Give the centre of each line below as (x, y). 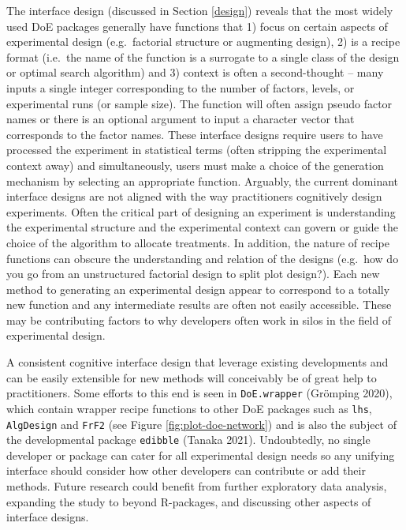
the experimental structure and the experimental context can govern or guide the (202, 227)
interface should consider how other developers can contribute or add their (186, 470)
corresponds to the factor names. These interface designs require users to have (195, 134)
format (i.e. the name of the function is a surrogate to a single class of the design (203, 56)
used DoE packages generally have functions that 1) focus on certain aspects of (197, 26)
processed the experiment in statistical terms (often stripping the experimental (197, 150)
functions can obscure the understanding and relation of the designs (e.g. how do (203, 258)
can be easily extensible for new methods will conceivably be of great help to (192, 377)
